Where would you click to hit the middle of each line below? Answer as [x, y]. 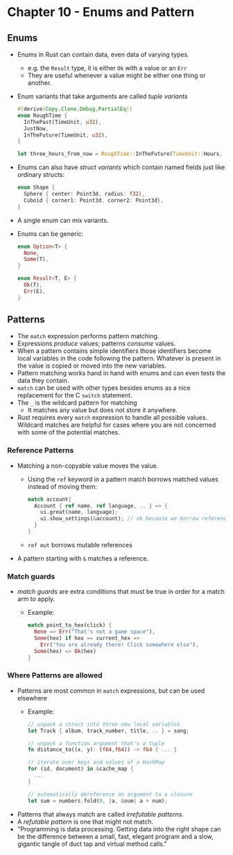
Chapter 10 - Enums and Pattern [101, 12]
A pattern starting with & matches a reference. [83, 558]
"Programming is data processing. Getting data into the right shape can [119, 829]
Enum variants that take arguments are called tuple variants [102, 96]
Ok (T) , [33, 285]
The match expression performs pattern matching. [88, 336]
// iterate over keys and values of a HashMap [96, 762]
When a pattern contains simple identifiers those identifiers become [114, 351]
